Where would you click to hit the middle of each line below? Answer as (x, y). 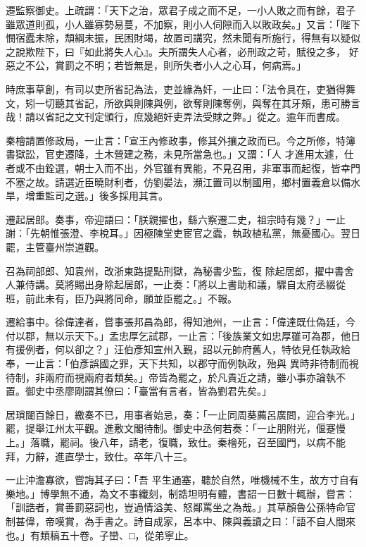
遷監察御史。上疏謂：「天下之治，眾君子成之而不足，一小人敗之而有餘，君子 (181, 10)
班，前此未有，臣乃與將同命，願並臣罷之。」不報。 (121, 298)
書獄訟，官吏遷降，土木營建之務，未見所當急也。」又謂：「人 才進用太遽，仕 (180, 154)
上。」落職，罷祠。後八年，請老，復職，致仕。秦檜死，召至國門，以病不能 (176, 442)
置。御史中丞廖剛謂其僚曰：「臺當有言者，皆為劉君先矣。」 (139, 391)
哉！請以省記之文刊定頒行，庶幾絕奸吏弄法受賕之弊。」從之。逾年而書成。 (176, 117)
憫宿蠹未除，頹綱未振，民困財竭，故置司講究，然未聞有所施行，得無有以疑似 (183, 38)
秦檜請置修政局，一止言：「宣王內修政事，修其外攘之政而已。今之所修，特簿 (181, 140)
